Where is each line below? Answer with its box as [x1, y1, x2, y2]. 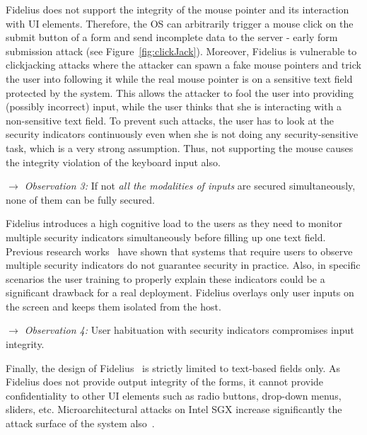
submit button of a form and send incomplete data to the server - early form [6, 30, 338, 45]
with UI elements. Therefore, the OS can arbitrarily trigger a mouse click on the [6, 16, 354, 30]
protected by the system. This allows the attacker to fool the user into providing [6, 85, 354, 100]
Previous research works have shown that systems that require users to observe [6, 243, 353, 258]
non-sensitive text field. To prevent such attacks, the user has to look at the [6, 112, 334, 127]
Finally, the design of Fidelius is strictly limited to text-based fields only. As [6, 360, 341, 375]
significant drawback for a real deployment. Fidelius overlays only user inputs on [6, 285, 354, 300]
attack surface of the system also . [6, 416, 155, 431]
